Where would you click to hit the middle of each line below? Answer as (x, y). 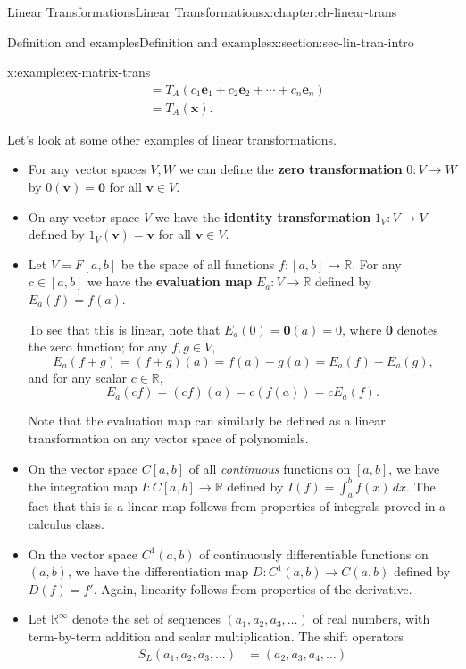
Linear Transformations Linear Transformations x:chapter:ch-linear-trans (202, 12)
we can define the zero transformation (291, 169)
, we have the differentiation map (158, 571)
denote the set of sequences (146, 619)
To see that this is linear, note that (124, 329)
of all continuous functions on (270, 468)
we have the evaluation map (170, 281)
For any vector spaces (87, 169)
